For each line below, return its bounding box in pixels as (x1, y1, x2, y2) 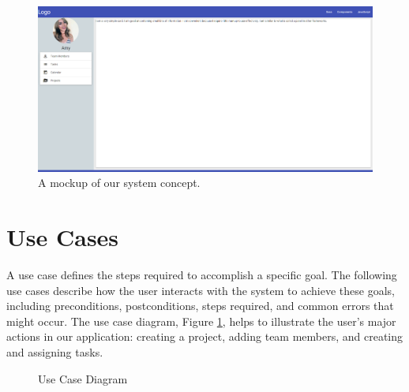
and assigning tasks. (6, 344, 103, 360)
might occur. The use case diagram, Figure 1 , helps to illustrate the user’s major (6, 312, 396, 329)
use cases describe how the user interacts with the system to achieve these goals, (6, 282, 395, 298)
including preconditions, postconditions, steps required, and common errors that (6, 297, 394, 314)
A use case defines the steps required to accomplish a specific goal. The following (6, 267, 397, 283)
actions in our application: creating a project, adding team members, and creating (6, 328, 403, 345)
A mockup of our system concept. (38, 174, 201, 191)
